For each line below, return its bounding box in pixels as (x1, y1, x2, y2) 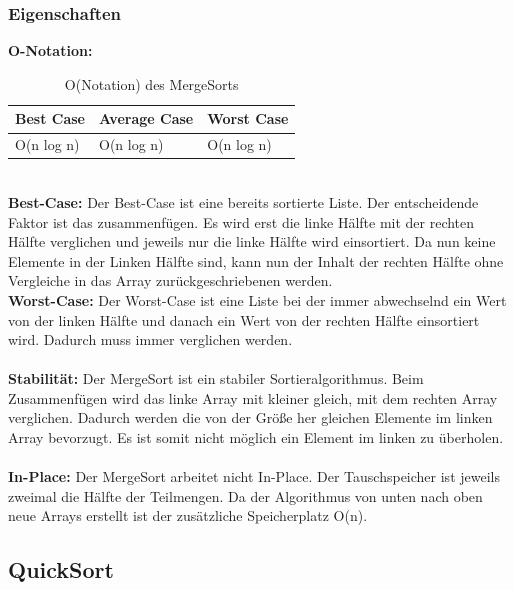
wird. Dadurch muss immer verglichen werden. (8, 329, 293, 350)
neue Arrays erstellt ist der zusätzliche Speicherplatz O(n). (8, 505, 368, 526)
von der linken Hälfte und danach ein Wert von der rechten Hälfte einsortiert (8, 309, 480, 330)
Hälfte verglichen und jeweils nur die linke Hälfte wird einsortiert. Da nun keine (8, 231, 496, 252)
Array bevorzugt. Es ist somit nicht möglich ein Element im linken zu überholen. (8, 427, 504, 448)
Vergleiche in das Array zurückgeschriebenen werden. (8, 270, 333, 291)
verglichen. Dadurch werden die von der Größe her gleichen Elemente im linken (8, 407, 493, 428)
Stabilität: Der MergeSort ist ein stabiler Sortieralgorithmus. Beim (8, 368, 424, 389)
